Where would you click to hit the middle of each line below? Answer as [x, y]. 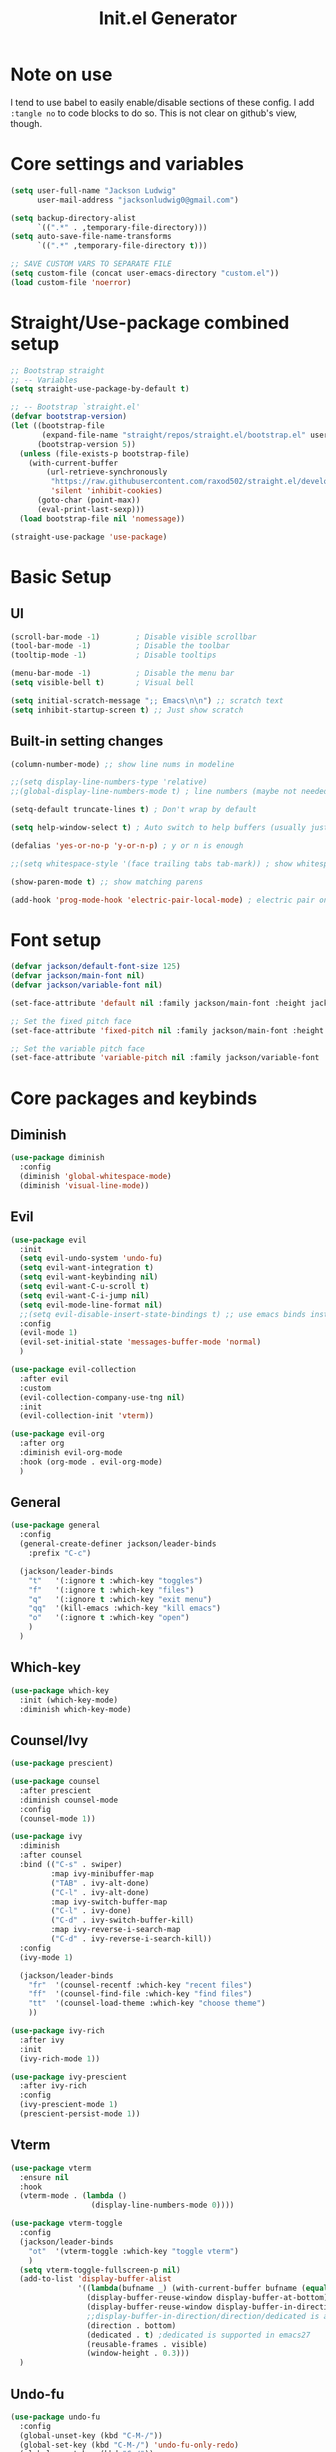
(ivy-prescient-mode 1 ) [68, 2105]
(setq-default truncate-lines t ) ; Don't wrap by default [133, 810]
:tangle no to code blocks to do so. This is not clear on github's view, [154, 113]
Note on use [61, 74]
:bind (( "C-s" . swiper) [71, 1865]
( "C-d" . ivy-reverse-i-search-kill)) [131, 1939]
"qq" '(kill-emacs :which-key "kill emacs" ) [125, 1608]
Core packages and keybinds [134, 1098]
